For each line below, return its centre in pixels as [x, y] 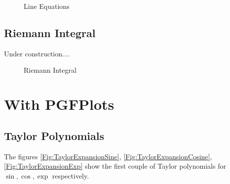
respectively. [71, 175]
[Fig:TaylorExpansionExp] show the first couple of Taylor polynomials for [115, 166]
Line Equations [47, 6]
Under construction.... [37, 53]
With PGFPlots [59, 104]
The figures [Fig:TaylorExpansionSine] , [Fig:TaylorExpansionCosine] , [108, 156]
